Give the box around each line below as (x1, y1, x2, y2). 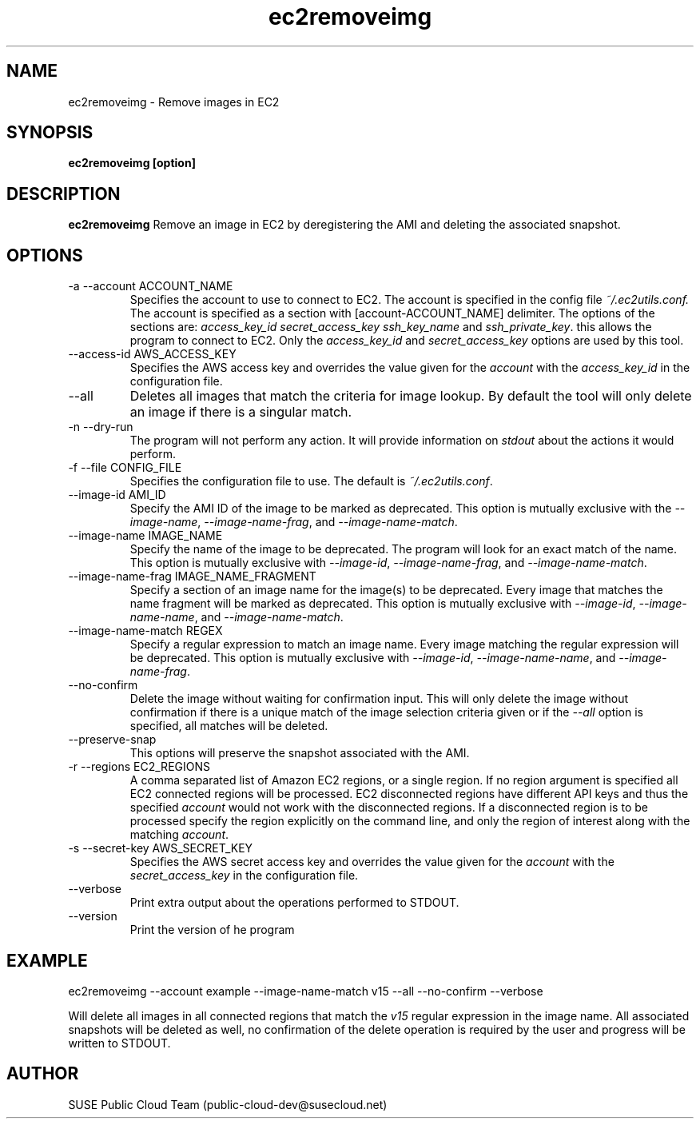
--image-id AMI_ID (68, 488, 166, 502)
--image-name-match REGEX (68, 624, 223, 638)
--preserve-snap (68, 732, 157, 747)
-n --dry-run (68, 420, 133, 434)
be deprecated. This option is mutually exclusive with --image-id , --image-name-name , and (129, 651, 616, 665)
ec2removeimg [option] (68, 156, 196, 170)
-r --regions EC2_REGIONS (68, 760, 210, 774)
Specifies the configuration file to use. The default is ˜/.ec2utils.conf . (129, 474, 493, 489)
